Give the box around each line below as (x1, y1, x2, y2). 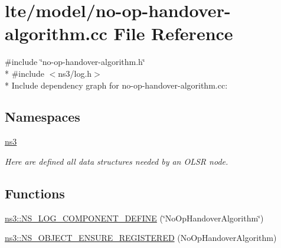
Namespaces (5, 107, 80, 126)
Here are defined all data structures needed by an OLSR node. (5, 155, 228, 167)
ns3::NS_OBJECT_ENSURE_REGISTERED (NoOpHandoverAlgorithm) (5, 231, 277, 244)
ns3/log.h (58, 67, 92, 79)
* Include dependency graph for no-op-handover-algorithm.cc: (5, 79, 228, 91)
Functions (5, 184, 65, 202)
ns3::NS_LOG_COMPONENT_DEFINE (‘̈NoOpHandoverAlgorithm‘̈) (5, 211, 264, 224)
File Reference (113, 21, 233, 45)
